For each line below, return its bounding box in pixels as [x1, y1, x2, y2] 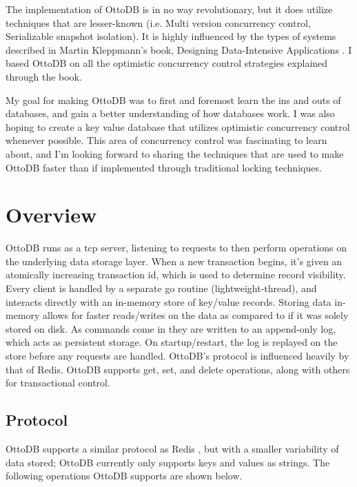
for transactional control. [6, 375, 110, 390]
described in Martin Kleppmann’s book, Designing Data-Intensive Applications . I [6, 42, 352, 56]
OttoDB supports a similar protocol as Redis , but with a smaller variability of [6, 441, 339, 455]
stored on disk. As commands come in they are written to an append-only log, [6, 321, 336, 335]
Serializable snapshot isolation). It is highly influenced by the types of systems [6, 29, 336, 43]
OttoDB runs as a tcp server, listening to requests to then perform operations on [6, 240, 347, 255]
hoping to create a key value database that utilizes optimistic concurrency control [6, 119, 350, 134]
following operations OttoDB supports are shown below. [6, 468, 243, 483]
